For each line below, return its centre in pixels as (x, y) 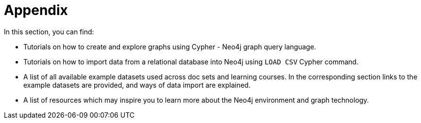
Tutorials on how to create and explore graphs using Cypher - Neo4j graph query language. (170, 46)
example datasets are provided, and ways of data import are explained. (137, 85)
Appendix (36, 10)
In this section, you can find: (49, 31)
